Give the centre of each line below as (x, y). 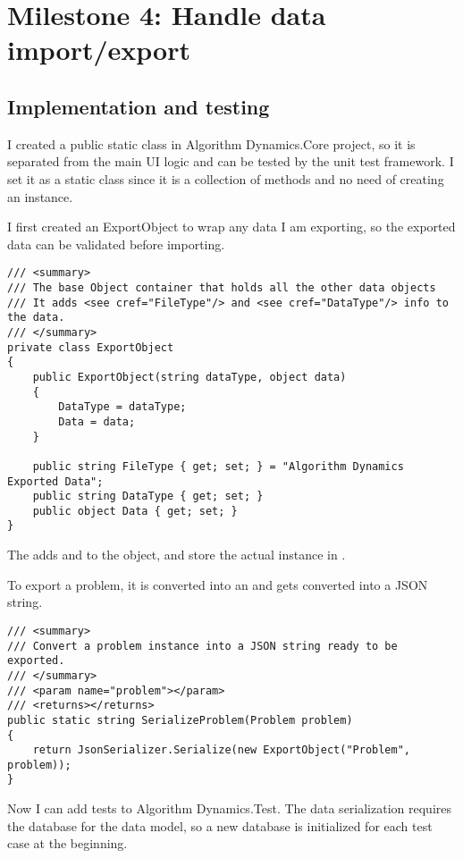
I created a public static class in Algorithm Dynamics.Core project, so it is (211, 143)
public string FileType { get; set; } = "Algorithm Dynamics (218, 466)
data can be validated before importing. (116, 244)
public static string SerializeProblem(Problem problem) (180, 720)
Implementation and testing (139, 106)
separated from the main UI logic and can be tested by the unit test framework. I (231, 161)
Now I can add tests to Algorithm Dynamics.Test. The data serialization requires (229, 808)
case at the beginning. (67, 843)
